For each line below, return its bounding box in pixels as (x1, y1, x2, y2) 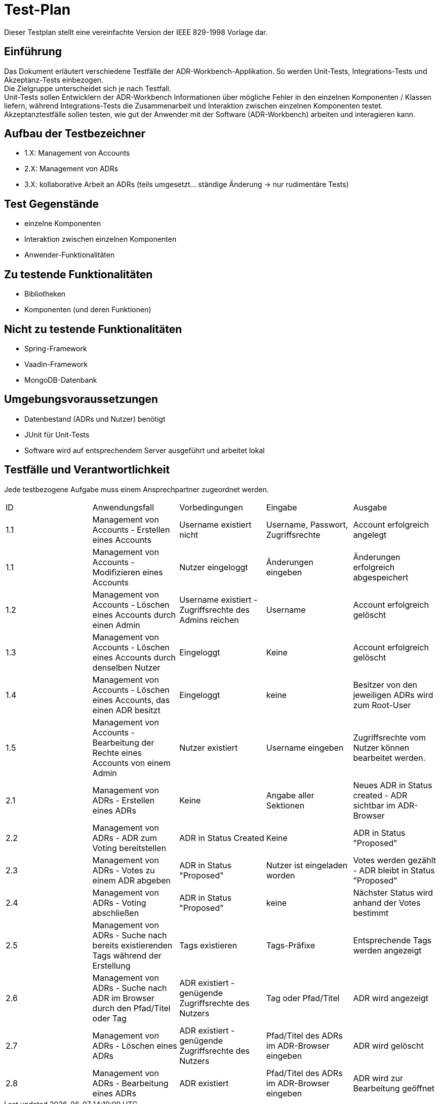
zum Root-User (353, 700, 411, 710)
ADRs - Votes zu (92, 865, 155, 875)
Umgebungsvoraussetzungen (4, 393, 158, 406)
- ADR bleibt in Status (353, 865, 435, 875)
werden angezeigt (353, 945, 422, 955)
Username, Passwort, (266, 519, 348, 530)
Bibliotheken (24, 289, 66, 299)
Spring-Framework (24, 344, 87, 353)
